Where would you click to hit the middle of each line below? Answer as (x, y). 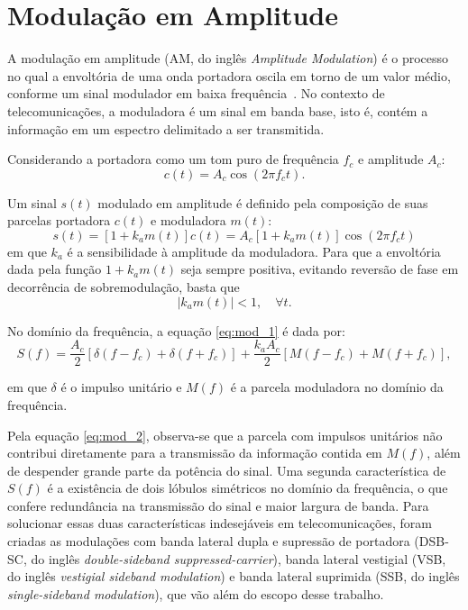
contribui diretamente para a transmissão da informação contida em (195, 453)
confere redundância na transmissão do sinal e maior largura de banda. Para (218, 505)
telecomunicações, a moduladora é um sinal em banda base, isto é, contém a (218, 110)
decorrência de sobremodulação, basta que (124, 287)
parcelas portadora (59, 220)
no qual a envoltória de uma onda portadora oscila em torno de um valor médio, (229, 75)
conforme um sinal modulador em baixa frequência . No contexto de (196, 93)
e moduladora (188, 220)
